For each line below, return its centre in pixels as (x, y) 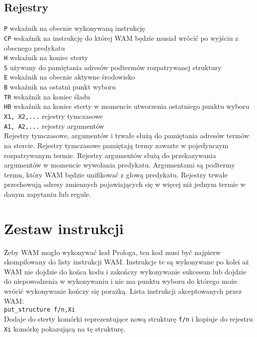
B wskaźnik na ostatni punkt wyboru (60, 87)
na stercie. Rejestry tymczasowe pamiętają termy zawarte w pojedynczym (116, 145)
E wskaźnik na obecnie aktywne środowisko (70, 77)
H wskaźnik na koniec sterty (46, 57)
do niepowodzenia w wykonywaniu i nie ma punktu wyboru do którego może (121, 281)
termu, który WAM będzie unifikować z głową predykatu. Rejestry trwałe (116, 174)
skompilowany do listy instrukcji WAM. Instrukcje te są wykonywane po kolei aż (127, 262)
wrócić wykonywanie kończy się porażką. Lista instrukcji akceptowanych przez (123, 291)
